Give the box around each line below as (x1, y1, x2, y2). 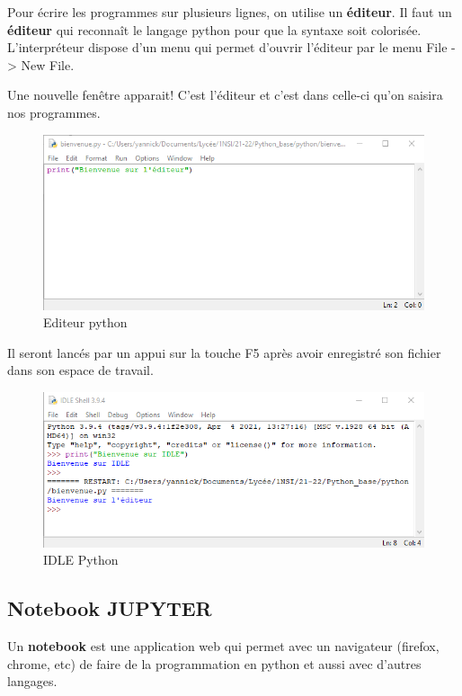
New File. (21, 55, 75, 74)
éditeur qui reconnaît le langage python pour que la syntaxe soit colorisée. (7, 20, 422, 39)
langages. (7, 672, 58, 691)
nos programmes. (7, 103, 101, 121)
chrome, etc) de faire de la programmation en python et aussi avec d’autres (7, 654, 422, 673)
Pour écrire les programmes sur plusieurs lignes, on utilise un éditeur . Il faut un (7, 3, 452, 21)
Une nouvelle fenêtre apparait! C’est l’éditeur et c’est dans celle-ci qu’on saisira (7, 85, 443, 104)
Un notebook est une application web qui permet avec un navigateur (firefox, (7, 636, 440, 655)
